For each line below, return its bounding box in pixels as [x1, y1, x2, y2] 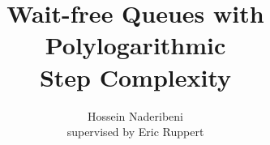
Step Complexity [39, 60, 232, 93]
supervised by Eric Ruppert [66, 123, 204, 140]
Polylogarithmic [45, 28, 226, 62]
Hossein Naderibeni [87, 107, 184, 124]
